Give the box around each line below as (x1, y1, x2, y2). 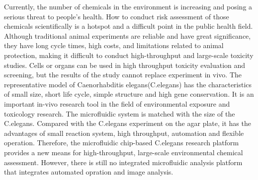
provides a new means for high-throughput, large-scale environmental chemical (4, 147, 243, 157)
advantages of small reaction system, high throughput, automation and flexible (4, 127, 244, 138)
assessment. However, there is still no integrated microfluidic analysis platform (4, 157, 243, 167)
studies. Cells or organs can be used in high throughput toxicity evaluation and (4, 60, 246, 70)
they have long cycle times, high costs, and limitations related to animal (4, 40, 224, 51)
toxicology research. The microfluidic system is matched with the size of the (4, 108, 235, 119)
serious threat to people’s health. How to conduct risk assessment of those (4, 11, 229, 21)
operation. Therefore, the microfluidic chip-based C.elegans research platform (4, 137, 239, 148)
